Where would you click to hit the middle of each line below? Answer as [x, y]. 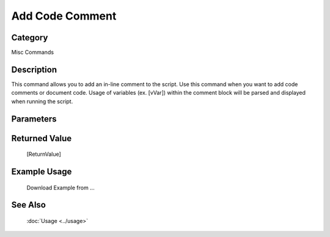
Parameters [34, 119]
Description [34, 69]
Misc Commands [33, 53]
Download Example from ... [61, 188]
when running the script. [42, 101]
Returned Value [42, 138]
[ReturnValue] [44, 154]
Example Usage [42, 171]
